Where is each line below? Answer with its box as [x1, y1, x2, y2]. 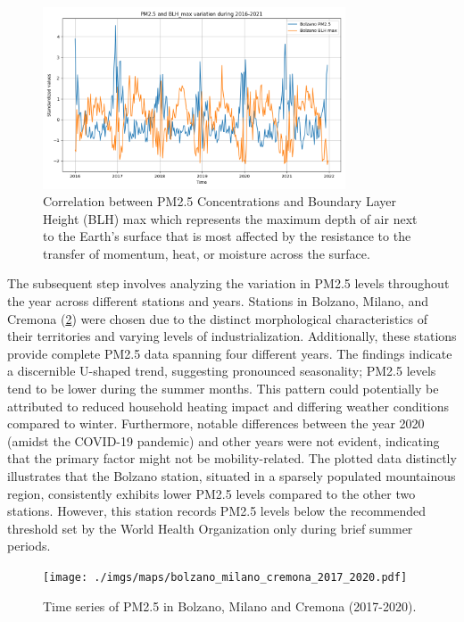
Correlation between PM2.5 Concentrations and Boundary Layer [43, 192, 396, 211]
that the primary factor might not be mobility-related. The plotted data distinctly [7, 449, 457, 468]
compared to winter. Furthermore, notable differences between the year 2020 [7, 414, 425, 433]
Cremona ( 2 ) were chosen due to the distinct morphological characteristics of [7, 309, 428, 328]
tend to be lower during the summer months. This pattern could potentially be [7, 379, 439, 398]
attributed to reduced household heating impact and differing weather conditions [7, 396, 450, 415]
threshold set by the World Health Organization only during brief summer [7, 518, 413, 537]
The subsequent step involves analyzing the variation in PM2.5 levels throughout [7, 274, 450, 293]
